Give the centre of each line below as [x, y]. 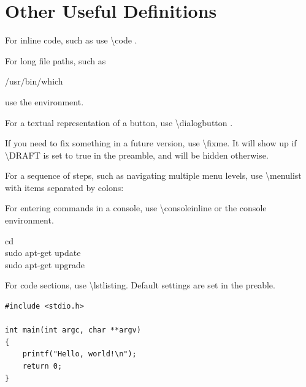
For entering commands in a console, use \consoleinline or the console [136, 208]
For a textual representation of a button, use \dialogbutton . [119, 122]
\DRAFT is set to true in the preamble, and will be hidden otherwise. [137, 155]
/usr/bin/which [34, 81]
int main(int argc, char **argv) [73, 330]
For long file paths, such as [55, 60]
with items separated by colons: [64, 187]
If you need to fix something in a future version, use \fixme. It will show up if [151, 143]
